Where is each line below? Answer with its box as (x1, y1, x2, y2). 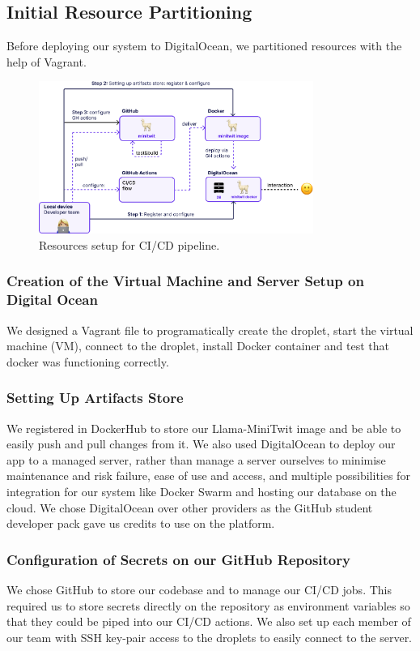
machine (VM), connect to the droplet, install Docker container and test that (6, 337, 389, 354)
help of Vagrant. (6, 53, 87, 70)
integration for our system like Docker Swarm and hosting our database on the (6, 483, 397, 500)
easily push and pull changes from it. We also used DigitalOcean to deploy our (6, 435, 396, 452)
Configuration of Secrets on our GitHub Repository (6, 549, 350, 569)
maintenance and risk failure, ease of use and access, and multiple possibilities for (6, 467, 410, 484)
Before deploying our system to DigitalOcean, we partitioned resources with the (6, 37, 402, 54)
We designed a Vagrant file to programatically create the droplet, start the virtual (6, 321, 414, 338)
